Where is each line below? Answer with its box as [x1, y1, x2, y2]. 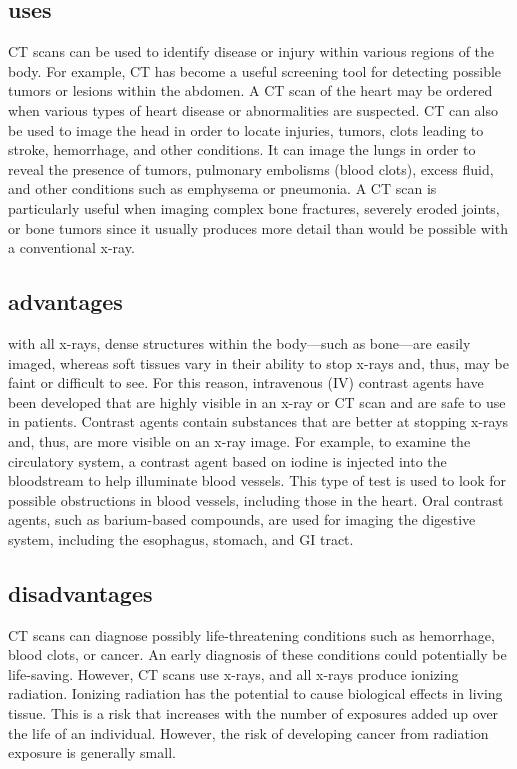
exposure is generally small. [8, 742, 176, 763]
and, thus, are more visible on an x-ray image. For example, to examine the [8, 430, 471, 451]
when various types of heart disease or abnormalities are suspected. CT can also [8, 99, 498, 120]
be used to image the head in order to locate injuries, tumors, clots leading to [8, 119, 484, 140]
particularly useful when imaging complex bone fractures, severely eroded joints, [8, 197, 500, 218]
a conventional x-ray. [8, 237, 135, 258]
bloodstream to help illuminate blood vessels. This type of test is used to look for [8, 470, 507, 491]
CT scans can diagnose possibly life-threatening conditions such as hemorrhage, [8, 624, 495, 645]
